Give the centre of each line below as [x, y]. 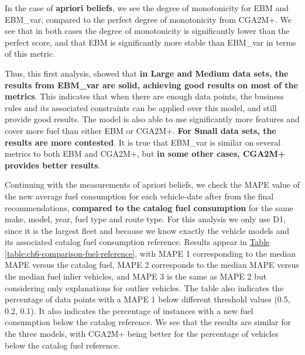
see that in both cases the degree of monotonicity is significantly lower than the [147, 31]
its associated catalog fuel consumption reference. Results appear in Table [137, 242]
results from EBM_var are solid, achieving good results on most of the [151, 85]
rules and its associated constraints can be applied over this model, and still [141, 107]
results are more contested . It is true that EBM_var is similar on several [143, 142]
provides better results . [53, 165]
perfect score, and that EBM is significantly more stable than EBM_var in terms [150, 42]
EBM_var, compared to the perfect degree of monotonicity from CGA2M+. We [148, 19]
